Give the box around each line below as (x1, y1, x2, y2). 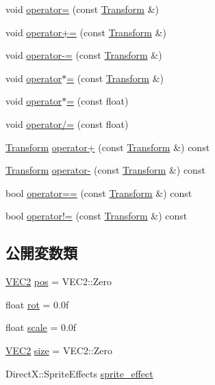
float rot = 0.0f (5, 297, 69, 311)
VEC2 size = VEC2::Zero (5, 343, 113, 357)
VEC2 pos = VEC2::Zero (5, 274, 112, 289)
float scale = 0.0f (5, 320, 77, 334)
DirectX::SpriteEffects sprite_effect (5, 366, 153, 380)
